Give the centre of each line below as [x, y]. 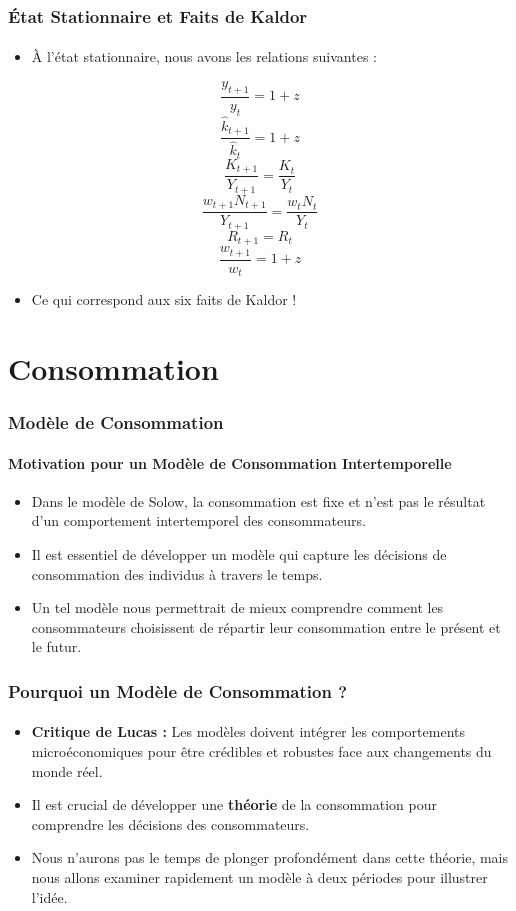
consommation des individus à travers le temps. [177, 573]
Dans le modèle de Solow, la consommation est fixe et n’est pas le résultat [258, 500]
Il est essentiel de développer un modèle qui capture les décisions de [239, 553]
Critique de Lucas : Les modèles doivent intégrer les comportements [248, 731]
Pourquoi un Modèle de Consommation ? [178, 690]
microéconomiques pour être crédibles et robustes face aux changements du [261, 750]
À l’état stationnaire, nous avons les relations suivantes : [204, 56]
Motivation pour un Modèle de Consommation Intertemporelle [230, 462]
